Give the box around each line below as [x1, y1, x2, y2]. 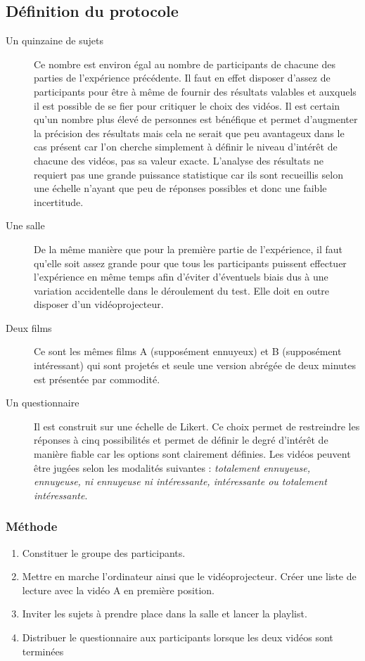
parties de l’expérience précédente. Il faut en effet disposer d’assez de [34, 70, 331, 85]
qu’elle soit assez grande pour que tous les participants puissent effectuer [34, 255, 347, 270]
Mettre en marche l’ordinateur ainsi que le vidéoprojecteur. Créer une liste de [22, 569, 357, 584]
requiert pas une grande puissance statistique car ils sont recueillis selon [34, 167, 343, 181]
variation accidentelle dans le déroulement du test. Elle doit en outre [34, 283, 330, 297]
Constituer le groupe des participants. [22, 545, 186, 560]
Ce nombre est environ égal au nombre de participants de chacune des [34, 56, 335, 71]
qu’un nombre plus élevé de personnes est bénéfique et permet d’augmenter [34, 112, 358, 127]
